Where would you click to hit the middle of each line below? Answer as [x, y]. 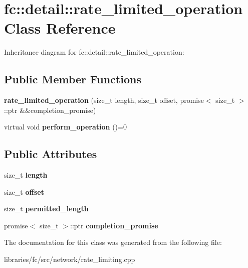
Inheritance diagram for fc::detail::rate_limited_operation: [94, 52]
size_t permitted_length [46, 209]
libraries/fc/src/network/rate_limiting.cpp [70, 259]
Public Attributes [51, 154]
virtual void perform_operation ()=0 [65, 127]
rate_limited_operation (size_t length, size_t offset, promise [104, 100]
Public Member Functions [73, 79]
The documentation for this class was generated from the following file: [113, 242]
